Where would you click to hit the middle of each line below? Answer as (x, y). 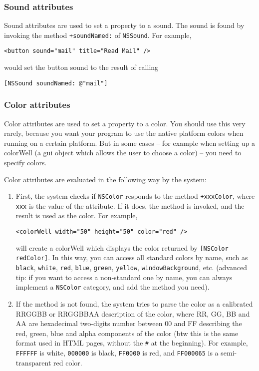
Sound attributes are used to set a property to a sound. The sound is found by (124, 25)
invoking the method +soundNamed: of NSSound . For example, (98, 35)
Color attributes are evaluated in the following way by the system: (105, 179)
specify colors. (25, 162)
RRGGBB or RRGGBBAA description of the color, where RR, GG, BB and (133, 313)
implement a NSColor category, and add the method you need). (113, 287)
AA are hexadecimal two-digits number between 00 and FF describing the (129, 323)
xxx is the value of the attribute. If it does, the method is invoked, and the (130, 205)
